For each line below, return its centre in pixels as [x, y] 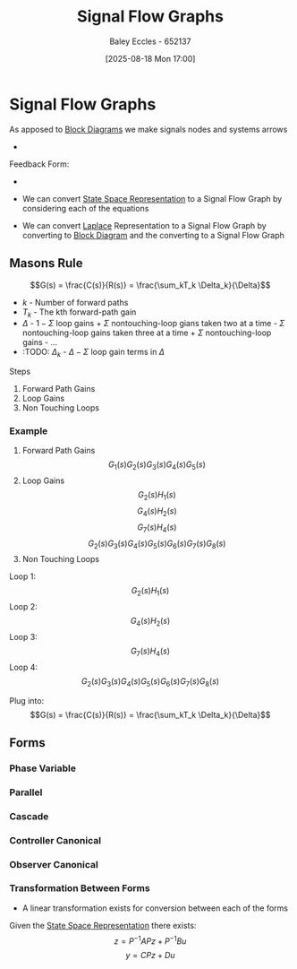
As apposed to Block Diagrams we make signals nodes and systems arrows [148, 129]
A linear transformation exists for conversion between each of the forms [155, 908]
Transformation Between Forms [80, 888]
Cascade [29, 816]
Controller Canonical [55, 840]
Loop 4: [24, 667]
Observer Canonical [54, 864]
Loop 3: [23, 636]
